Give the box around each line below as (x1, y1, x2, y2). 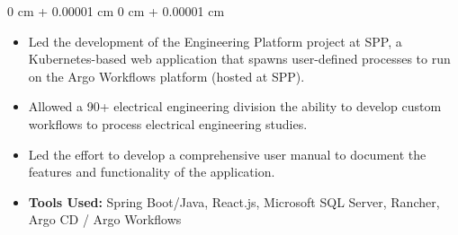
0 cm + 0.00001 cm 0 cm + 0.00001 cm (7, 2, 225, 20)
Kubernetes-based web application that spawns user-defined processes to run (28, 49, 451, 68)
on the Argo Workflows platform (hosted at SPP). (28, 66, 305, 85)
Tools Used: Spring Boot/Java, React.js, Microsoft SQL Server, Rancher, (28, 192, 440, 211)
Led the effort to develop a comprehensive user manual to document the (28, 144, 427, 163)
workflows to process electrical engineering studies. (28, 114, 308, 133)
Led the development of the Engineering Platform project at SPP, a (28, 31, 402, 50)
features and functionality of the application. (28, 162, 275, 181)
